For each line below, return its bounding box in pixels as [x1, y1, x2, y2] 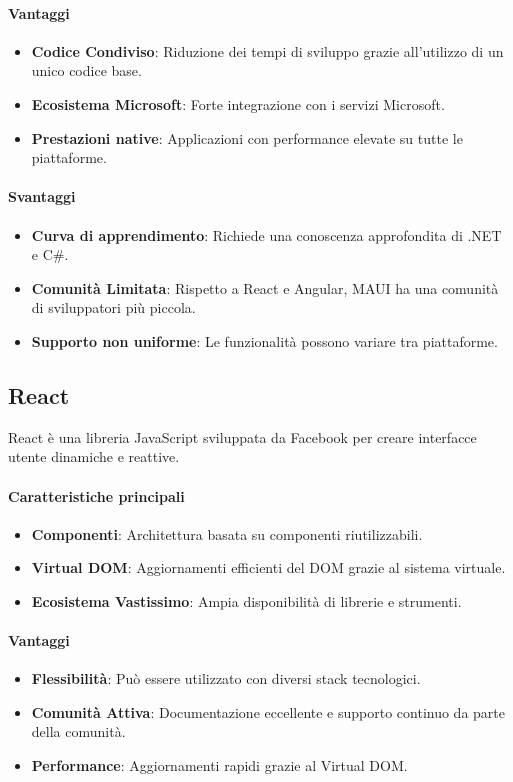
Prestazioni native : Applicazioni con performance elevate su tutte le [31, 127, 463, 148]
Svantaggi [8, 186, 76, 207]
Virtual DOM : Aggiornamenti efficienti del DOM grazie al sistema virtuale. [31, 557, 506, 578]
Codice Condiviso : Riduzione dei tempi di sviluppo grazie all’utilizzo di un [31, 40, 504, 61]
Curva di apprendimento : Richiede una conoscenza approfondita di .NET [31, 224, 502, 245]
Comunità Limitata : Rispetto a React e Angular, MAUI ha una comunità [31, 277, 499, 298]
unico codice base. [31, 60, 142, 81]
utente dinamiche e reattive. [8, 446, 180, 467]
